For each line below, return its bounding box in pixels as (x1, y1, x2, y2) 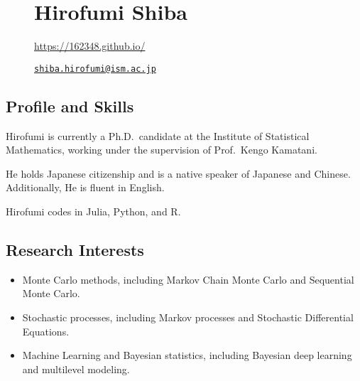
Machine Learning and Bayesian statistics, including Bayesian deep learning (22, 348, 352, 363)
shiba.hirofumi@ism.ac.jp (34, 63, 156, 74)
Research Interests (6, 238, 144, 260)
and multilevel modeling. (22, 361, 130, 376)
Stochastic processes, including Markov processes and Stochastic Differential (22, 309, 354, 324)
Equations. (22, 323, 70, 338)
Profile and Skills (6, 95, 134, 117)
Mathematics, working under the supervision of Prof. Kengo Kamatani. (6, 142, 317, 157)
